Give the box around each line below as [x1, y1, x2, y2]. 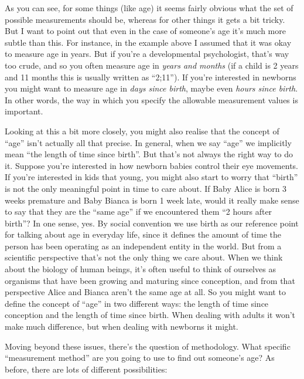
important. [5, 105, 43, 117]
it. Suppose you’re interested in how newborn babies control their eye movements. [5, 159, 298, 171]
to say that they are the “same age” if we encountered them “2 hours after [5, 205, 272, 218]
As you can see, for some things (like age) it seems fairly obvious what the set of [5, 2, 293, 13]
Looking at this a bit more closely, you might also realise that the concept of [5, 124, 279, 137]
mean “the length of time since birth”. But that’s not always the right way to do [5, 148, 293, 160]
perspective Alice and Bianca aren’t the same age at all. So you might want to [5, 286, 286, 298]
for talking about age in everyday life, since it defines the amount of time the [5, 228, 281, 241]
